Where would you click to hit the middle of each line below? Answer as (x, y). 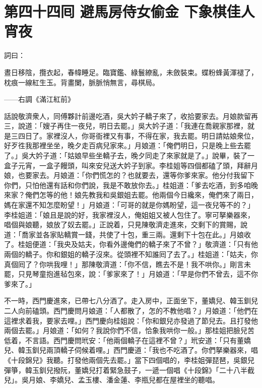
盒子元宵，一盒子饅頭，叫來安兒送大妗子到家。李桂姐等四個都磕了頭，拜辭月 (131, 165)
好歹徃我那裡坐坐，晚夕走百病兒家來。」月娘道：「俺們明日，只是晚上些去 (124, 145)
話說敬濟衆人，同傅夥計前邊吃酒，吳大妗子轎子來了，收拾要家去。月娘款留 (127, 116)
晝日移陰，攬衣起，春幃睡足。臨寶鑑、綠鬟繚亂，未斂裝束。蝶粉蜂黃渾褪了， (131, 72)
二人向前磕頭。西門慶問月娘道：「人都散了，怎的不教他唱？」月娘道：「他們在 (131, 310)
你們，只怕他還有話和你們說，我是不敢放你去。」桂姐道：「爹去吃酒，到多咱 (127, 185)
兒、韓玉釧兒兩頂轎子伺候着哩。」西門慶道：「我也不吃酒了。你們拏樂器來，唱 (131, 350)
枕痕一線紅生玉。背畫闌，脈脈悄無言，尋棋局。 (82, 82)
